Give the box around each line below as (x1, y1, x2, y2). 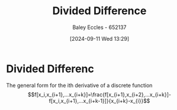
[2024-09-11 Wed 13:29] (69, 35, 129, 42)
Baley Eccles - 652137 (72, 24, 127, 31)
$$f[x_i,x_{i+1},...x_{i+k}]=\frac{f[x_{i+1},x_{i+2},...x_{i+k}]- (27, 90, 172, 98)
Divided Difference (52, 4, 147, 18)
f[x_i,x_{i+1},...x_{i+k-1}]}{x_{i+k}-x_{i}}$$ (49, 97, 150, 104)
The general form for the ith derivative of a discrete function (6, 82, 153, 89)
